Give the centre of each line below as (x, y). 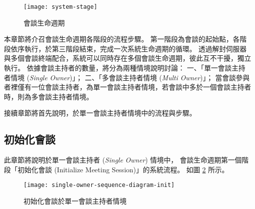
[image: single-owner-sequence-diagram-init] (99, 185)
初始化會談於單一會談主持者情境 (75, 201)
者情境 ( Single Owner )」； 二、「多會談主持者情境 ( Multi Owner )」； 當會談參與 (127, 77)
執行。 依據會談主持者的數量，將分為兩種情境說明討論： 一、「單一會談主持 (125, 68)
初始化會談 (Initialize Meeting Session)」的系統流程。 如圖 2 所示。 (123, 169)
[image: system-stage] (61, 7)
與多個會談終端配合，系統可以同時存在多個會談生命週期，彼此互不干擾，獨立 (127, 58)
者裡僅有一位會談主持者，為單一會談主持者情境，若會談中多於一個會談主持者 (127, 87)
